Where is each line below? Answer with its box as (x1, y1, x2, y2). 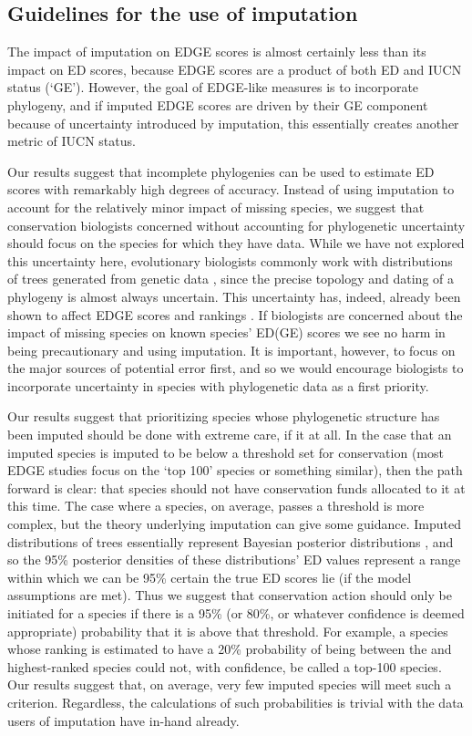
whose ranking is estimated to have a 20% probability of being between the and (7, 639, 452, 658)
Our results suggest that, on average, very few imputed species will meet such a (7, 675, 452, 694)
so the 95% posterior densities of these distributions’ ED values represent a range (7, 550, 461, 569)
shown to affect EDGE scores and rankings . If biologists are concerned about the (7, 305, 463, 324)
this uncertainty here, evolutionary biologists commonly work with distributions (7, 251, 453, 270)
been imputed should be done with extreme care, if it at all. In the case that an (7, 425, 452, 444)
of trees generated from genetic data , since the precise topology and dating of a (7, 269, 454, 288)
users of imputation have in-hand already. (7, 710, 240, 730)
